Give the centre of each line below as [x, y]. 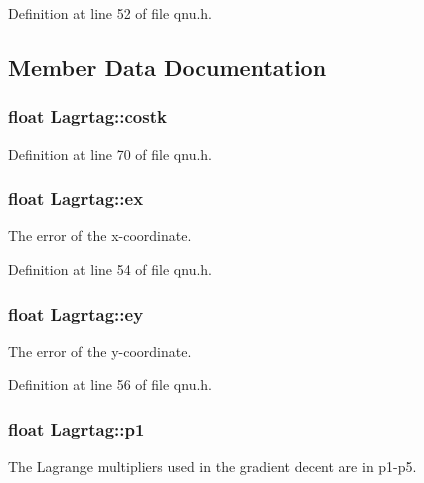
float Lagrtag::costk [87, 116]
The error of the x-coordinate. [100, 235]
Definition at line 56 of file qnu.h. [110, 384]
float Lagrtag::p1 [76, 428]
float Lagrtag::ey [76, 313]
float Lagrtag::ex [76, 198]
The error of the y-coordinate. [100, 350]
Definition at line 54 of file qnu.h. [110, 269]
